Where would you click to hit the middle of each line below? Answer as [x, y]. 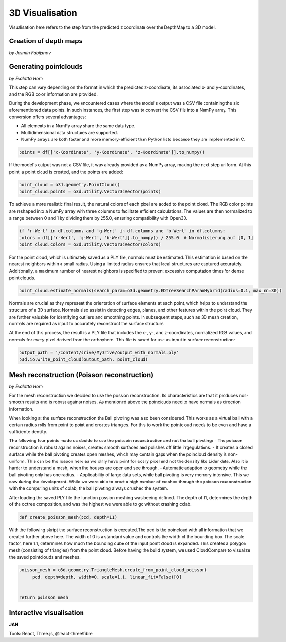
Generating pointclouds [46, 67]
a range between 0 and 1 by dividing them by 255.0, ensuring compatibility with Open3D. [98, 218]
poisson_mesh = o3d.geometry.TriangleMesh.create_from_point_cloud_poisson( [113, 570]
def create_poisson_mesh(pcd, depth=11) [68, 517]
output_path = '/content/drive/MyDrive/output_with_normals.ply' [99, 352]
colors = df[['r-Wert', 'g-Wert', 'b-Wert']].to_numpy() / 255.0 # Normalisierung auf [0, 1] [136, 238]
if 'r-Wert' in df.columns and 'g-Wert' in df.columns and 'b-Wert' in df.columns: [122, 231]
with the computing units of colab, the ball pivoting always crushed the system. [89, 488]
